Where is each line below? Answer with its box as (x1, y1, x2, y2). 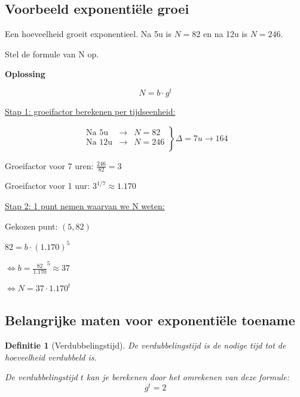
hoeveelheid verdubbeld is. (5, 350, 97, 363)
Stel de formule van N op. (5, 47, 99, 60)
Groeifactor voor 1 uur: (5, 179, 90, 192)
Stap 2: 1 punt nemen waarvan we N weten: (5, 200, 165, 212)
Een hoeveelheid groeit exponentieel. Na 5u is (5, 28, 172, 40)
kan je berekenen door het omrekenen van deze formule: (86, 371, 289, 383)
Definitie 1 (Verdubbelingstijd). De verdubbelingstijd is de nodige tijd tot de (5, 339, 286, 351)
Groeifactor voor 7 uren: (5, 159, 94, 172)
